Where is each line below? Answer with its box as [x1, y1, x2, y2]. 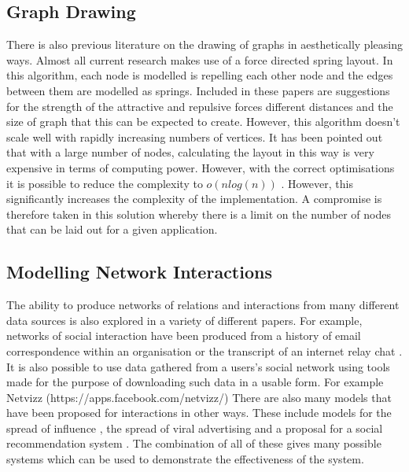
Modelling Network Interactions [6, 260, 272, 284]
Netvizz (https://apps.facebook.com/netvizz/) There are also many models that [6, 389, 392, 405]
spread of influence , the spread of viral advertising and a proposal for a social [6, 419, 383, 436]
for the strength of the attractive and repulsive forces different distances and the [6, 98, 393, 114]
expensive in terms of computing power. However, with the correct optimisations [6, 159, 395, 175]
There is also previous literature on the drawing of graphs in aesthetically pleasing [6, 36, 403, 53]
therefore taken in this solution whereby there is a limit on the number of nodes [6, 205, 391, 222]
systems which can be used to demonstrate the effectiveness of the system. [6, 451, 364, 467]
